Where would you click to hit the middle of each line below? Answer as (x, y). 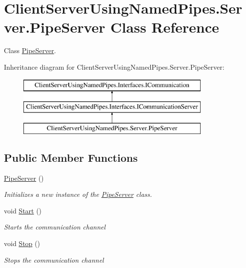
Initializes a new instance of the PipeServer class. (78, 194)
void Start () (23, 210)
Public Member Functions (71, 157)
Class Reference (165, 27)
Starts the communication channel (55, 227)
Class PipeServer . (30, 50)
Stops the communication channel (54, 259)
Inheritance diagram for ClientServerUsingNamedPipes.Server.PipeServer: (114, 67)
